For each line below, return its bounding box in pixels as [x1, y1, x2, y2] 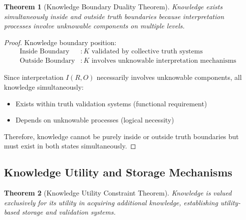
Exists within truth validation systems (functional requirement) [15, 98, 207, 108]
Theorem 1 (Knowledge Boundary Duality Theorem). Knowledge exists [4, 1, 223, 11]
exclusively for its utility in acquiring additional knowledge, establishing [4, 197, 218, 207]
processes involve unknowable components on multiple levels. [4, 21, 185, 31]
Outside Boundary [19, 57, 75, 65]
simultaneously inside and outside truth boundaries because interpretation [4, 11, 224, 21]
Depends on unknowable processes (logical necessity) [15, 115, 174, 125]
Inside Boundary [19, 48, 69, 55]
